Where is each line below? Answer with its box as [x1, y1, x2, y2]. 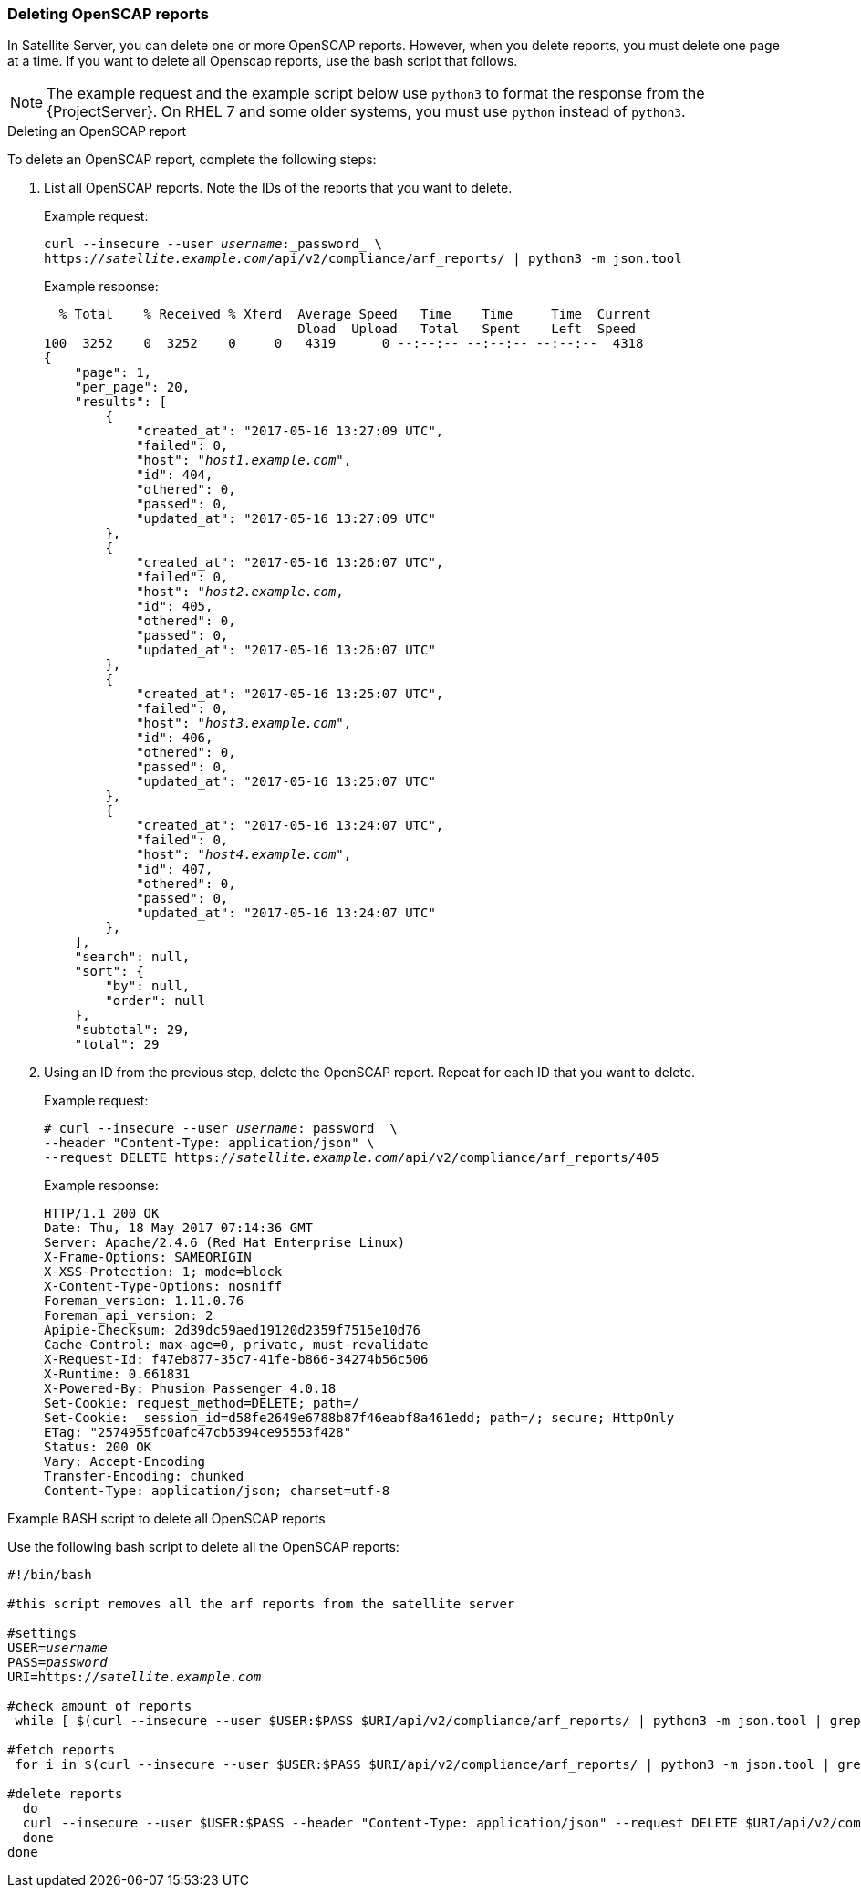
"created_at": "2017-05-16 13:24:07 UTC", [136, 818, 444, 833]
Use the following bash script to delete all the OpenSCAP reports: [7, 1539, 399, 1555]
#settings [7, 1626, 77, 1641]
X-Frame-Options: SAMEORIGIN [44, 1250, 252, 1265]
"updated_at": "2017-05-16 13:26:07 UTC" [136, 643, 436, 658]
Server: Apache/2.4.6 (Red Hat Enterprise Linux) [44, 1235, 406, 1251]
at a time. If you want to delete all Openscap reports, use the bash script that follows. [7, 53, 518, 69]
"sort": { [74, 964, 144, 979]
